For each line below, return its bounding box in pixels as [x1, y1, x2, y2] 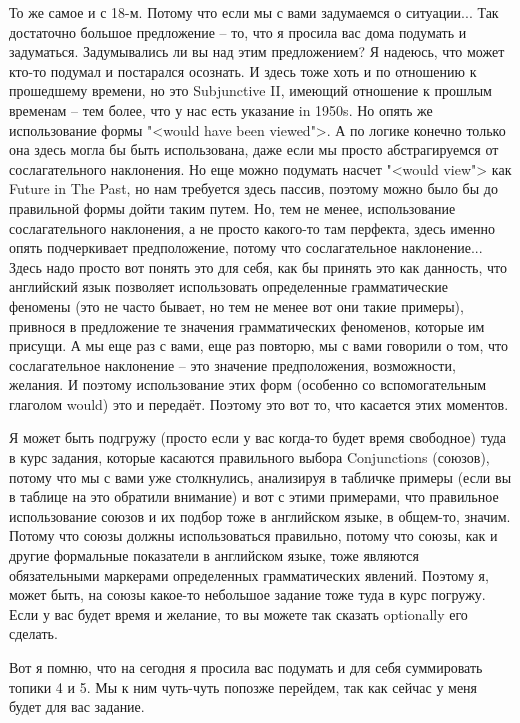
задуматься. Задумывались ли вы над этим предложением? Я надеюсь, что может [9, 41, 505, 62]
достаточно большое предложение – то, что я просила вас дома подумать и [9, 21, 467, 42]
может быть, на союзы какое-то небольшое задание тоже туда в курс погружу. [9, 584, 486, 605]
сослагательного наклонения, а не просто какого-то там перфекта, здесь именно [9, 217, 495, 238]
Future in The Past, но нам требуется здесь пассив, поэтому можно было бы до [9, 178, 498, 199]
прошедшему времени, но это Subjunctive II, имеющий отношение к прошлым [9, 80, 492, 101]
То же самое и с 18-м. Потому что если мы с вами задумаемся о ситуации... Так [9, 2, 499, 22]
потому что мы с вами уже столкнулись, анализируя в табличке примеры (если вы [9, 466, 512, 487]
